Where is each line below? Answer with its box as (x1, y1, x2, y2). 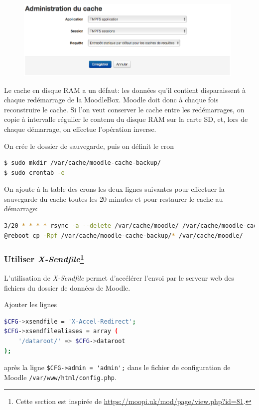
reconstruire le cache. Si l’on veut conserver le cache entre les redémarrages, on (4, 104, 245, 114)
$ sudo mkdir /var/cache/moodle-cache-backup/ (4, 159, 161, 167)
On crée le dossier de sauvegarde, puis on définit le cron (4, 140, 174, 151)
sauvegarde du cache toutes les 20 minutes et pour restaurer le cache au (4, 193, 223, 204)
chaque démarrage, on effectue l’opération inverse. (4, 123, 156, 134)
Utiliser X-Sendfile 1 (4, 252, 84, 265)
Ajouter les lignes (4, 299, 57, 310)
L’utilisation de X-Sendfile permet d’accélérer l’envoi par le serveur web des (4, 272, 234, 283)
